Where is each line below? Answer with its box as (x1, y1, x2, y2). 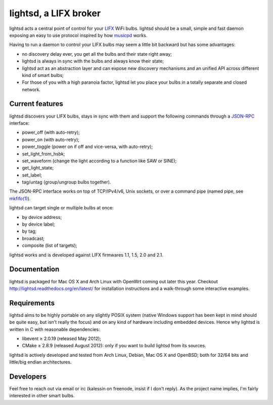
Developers (9, 372, 47, 381)
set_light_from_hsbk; (22, 151, 65, 157)
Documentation (9, 265, 60, 274)
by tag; (22, 228, 37, 234)
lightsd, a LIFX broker (9, 8, 101, 19)
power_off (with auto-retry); (22, 129, 80, 135)
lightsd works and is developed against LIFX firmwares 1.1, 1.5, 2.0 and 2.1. (9, 251, 164, 258)
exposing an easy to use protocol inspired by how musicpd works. (9, 32, 148, 38)
